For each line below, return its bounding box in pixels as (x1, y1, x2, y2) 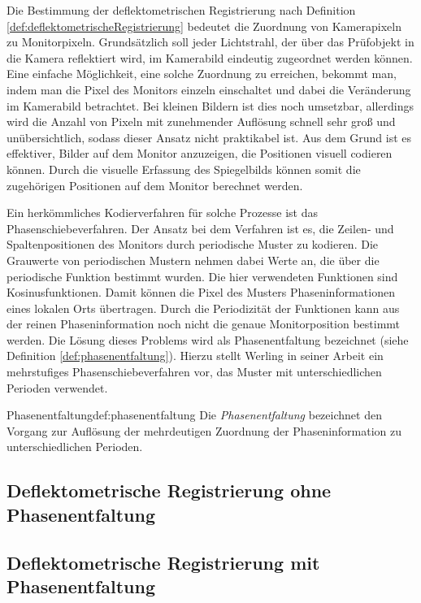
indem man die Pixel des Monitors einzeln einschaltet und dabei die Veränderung (7, 80, 411, 98)
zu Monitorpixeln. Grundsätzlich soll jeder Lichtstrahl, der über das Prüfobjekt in (7, 33, 414, 50)
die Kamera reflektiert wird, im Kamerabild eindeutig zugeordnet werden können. (7, 49, 413, 66)
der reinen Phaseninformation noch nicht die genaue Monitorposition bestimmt (7, 315, 401, 332)
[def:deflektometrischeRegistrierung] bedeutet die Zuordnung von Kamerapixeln (7, 17, 401, 34)
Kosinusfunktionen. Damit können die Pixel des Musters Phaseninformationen (7, 284, 395, 301)
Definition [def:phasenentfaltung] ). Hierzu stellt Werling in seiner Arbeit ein (7, 347, 384, 364)
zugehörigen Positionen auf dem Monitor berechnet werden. (7, 176, 303, 193)
